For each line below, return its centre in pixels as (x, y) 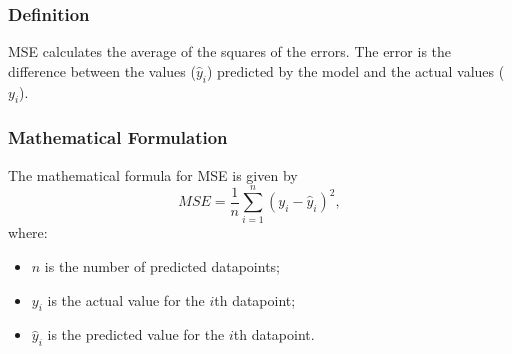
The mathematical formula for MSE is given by (153, 174)
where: (28, 232)
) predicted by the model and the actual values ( (355, 70)
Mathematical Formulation (118, 137)
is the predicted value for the (136, 334)
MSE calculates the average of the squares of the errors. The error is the (230, 51)
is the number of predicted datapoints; (162, 265)
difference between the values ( (102, 70)
